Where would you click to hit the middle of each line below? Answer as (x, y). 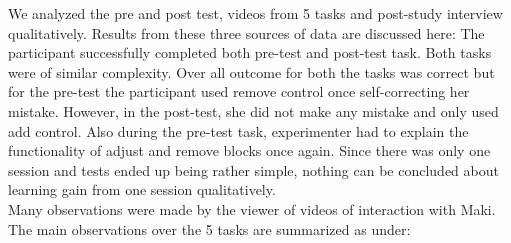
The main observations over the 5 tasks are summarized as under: (209, 228)
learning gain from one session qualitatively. (142, 189)
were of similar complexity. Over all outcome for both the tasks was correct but (251, 71)
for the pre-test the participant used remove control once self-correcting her (239, 91)
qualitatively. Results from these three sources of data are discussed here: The (246, 32)
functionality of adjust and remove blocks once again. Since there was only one (249, 150)
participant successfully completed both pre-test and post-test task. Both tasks (250, 52)
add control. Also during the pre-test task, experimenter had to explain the (238, 130)
